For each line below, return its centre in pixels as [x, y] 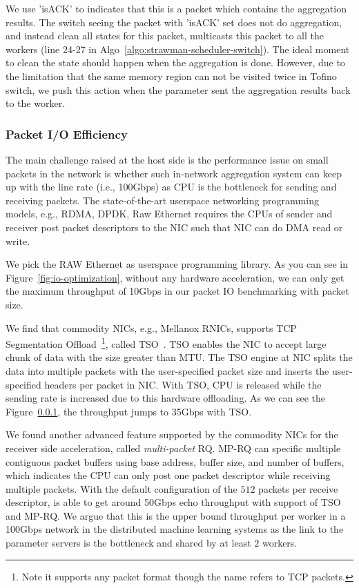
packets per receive [298, 488]
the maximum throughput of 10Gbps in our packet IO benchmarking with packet [177, 291]
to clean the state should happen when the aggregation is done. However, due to [175, 62]
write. [18, 241]
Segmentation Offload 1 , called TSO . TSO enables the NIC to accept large [166, 343]
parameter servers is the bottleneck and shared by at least [128, 543]
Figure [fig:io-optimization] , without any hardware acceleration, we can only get [175, 277]
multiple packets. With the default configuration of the [122, 488]
